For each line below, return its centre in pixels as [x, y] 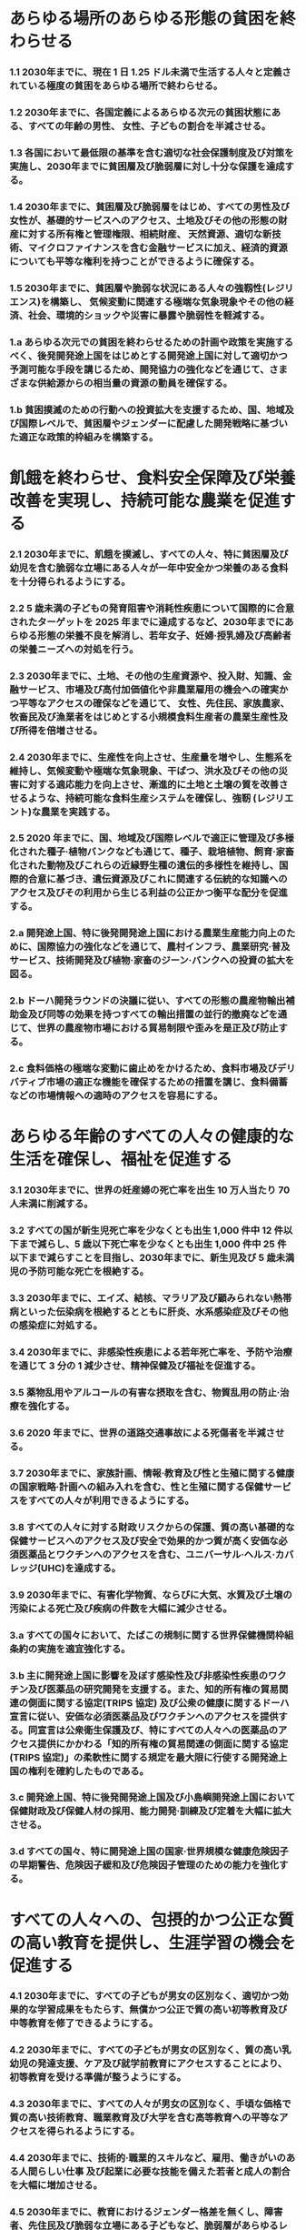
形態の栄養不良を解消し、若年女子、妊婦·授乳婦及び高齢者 [165, 635]
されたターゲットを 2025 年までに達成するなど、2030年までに [147, 621]
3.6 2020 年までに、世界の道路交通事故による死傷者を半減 [138, 1432]
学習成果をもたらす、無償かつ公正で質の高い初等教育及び [163, 2010]
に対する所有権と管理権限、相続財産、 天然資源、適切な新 [145, 234]
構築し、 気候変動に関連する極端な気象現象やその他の [167, 301]
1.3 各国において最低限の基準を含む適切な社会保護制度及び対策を [152, 153]
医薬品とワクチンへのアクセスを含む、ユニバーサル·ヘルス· [147, 1554]
